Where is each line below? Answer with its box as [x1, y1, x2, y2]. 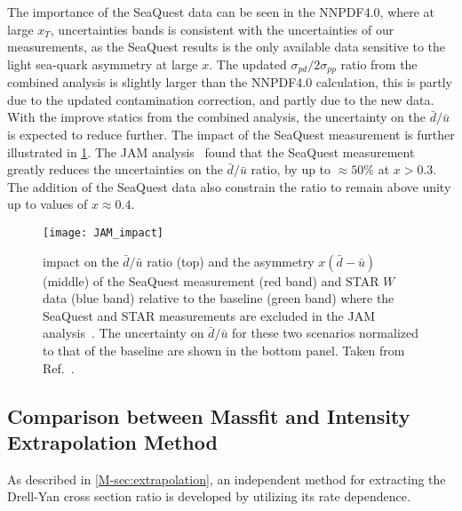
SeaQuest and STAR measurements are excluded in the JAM [43, 306, 376, 324]
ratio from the [340, 54, 418, 73]
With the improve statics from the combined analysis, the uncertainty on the [7, 108, 426, 126]
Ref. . [43, 358, 75, 377]
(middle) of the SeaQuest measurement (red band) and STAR [43, 271, 379, 290]
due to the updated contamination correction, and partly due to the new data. [7, 90, 434, 108]
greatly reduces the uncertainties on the [7, 160, 223, 179]
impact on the [43, 252, 119, 270]
